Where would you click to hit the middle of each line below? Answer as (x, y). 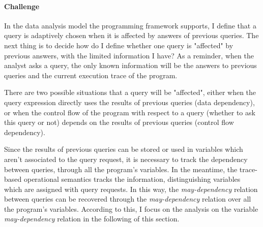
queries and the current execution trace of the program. (91, 75)
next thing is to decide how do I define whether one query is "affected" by (119, 45)
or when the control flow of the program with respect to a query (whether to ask (130, 112)
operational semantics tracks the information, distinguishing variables (132, 179)
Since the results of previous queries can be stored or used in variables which (124, 149)
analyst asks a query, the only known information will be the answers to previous (130, 65)
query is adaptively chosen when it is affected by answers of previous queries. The (131, 35)
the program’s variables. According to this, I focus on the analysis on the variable (131, 208)
